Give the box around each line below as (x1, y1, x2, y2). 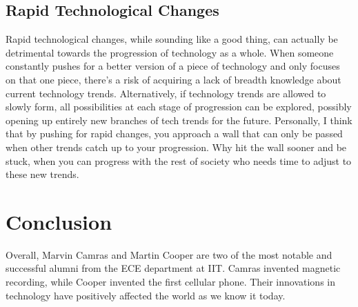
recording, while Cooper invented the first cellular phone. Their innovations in (6, 275, 335, 289)
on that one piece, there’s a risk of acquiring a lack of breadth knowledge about (6, 72, 341, 86)
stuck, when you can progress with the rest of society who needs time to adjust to (6, 153, 352, 168)
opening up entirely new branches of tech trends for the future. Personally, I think (6, 112, 352, 127)
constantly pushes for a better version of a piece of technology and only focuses (6, 59, 340, 73)
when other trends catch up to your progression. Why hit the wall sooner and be (6, 139, 347, 154)
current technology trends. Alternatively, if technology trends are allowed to (6, 86, 326, 100)
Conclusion (6, 207, 112, 235)
